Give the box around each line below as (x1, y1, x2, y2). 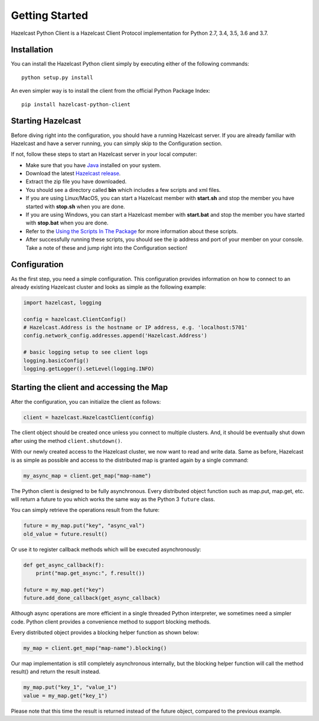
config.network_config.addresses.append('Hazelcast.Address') (23, 332, 207, 339)
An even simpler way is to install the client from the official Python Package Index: (11, 87, 211, 94)
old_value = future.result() (23, 530, 108, 537)
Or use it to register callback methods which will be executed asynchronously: (11, 546, 201, 553)
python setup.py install (21, 74, 93, 81)
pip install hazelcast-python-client (21, 101, 131, 107)
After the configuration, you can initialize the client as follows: (11, 398, 161, 405)
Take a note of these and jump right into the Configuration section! (25, 244, 188, 251)
